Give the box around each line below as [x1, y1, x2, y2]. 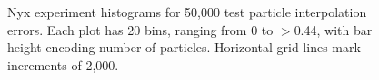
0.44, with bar [294, 20, 373, 39]
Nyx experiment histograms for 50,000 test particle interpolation [7, 3, 367, 21]
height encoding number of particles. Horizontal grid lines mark [7, 38, 361, 57]
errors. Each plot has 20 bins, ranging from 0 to [7, 20, 274, 39]
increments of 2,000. [7, 55, 119, 74]
